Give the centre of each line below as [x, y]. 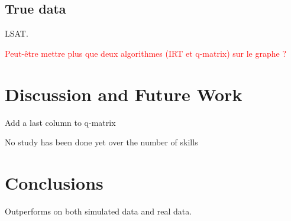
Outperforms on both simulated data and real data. [98, 211]
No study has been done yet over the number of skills [101, 142]
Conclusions [54, 182]
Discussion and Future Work [124, 94]
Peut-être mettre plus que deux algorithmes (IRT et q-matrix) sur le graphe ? [146, 53]
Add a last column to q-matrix [60, 122]
